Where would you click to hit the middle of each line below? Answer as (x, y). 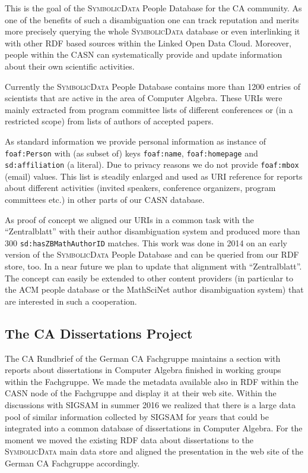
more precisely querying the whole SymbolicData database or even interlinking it (153, 31)
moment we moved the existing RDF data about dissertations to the (129, 439)
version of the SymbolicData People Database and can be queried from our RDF (152, 254)
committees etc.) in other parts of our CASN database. (105, 200)
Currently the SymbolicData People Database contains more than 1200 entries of (153, 86)
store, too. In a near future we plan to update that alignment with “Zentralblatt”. (153, 266)
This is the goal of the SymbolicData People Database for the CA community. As (153, 8)
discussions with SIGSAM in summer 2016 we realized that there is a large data (150, 405)
